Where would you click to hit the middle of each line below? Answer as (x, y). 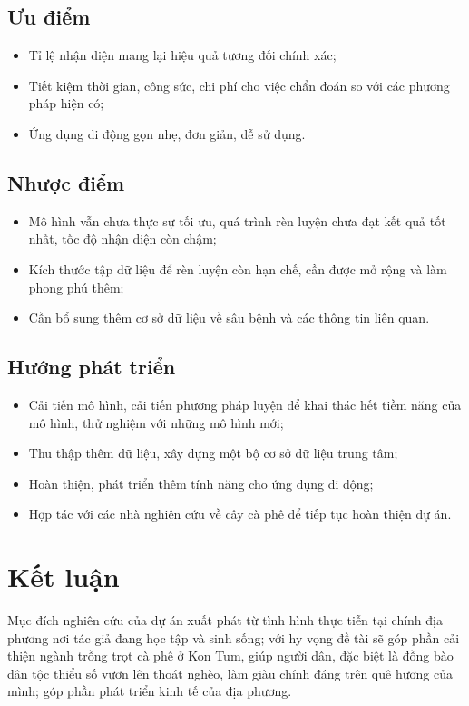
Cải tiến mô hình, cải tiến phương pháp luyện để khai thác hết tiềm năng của (245, 404)
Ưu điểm (49, 17)
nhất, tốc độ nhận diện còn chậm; (122, 239)
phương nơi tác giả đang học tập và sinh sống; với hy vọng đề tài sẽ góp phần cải (234, 637)
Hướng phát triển (92, 367)
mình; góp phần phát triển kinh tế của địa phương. (150, 691)
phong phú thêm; (76, 287)
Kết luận (64, 577)
